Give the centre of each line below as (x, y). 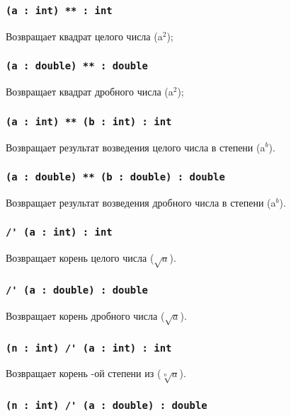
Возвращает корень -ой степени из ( (84, 373)
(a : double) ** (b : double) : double (115, 177)
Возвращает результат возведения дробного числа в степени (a (141, 202)
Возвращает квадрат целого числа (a (84, 36)
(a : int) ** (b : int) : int (89, 121)
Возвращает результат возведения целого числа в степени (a (136, 147)
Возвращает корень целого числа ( (80, 258)
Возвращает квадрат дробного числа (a (90, 92)
